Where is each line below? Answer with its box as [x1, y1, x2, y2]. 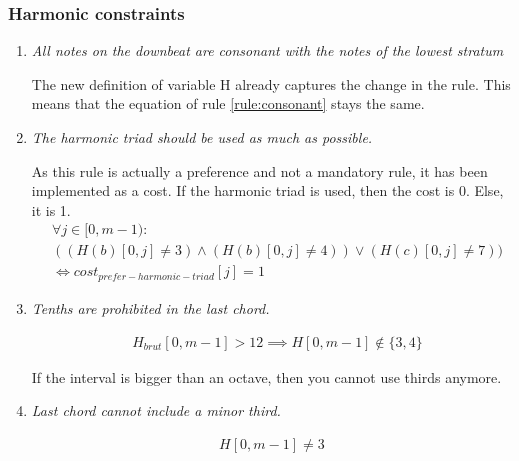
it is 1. [31, 199, 71, 220]
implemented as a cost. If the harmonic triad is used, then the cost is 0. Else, [31, 180, 504, 201]
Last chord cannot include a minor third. [31, 400, 281, 421]
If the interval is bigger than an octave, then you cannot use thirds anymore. [31, 366, 502, 387]
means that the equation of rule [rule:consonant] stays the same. [31, 93, 425, 114]
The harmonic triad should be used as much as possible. [31, 127, 373, 147]
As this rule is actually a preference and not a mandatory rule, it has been [31, 160, 488, 181]
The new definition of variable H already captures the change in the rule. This [31, 73, 511, 94]
